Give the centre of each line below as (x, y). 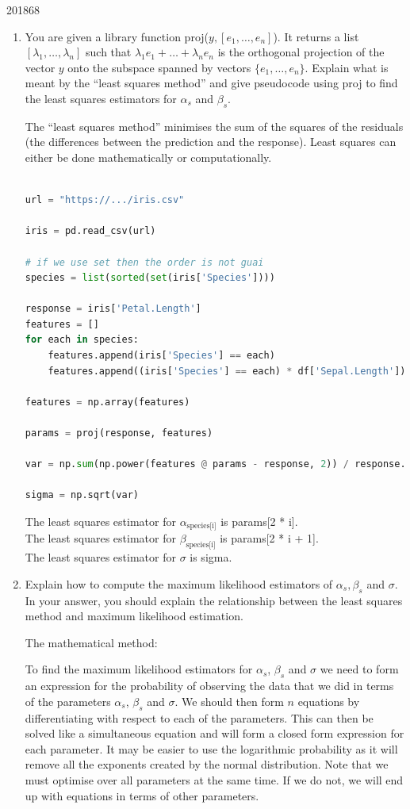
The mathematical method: (91, 642)
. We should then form (229, 701)
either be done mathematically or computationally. (148, 157)
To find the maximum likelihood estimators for (139, 669)
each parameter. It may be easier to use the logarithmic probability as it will (211, 748)
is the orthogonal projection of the (301, 52)
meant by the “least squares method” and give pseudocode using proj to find (211, 83)
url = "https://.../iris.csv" (105, 200)
